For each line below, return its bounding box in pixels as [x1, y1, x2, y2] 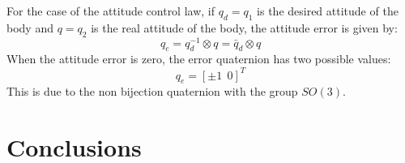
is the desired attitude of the [257, 2, 399, 19]
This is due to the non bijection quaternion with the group [6, 83, 298, 100]
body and [6, 19, 53, 36]
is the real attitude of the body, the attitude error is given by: [91, 19, 398, 36]
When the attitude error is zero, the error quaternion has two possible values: [6, 50, 391, 67]
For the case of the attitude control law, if [6, 2, 215, 19]
